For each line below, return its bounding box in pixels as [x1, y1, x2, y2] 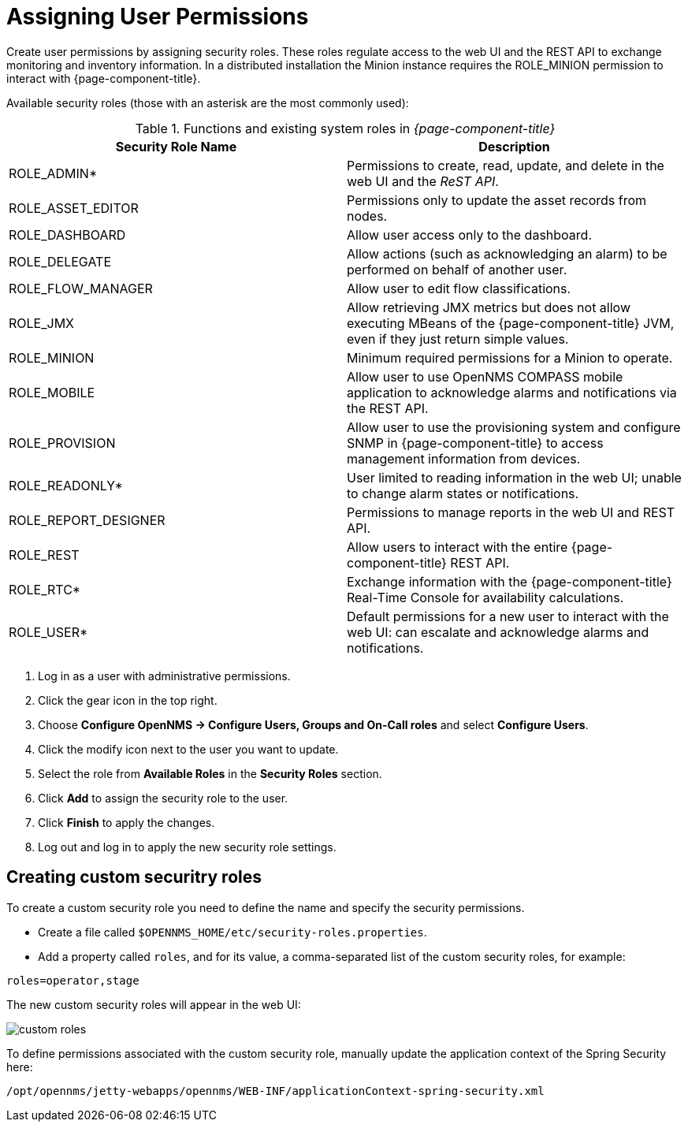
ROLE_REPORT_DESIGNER [9, 512, 165, 528]
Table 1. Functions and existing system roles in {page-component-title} [135, 120, 556, 136]
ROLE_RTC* [9, 581, 81, 598]
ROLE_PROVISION [9, 434, 116, 451]
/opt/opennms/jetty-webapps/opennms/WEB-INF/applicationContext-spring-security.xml [6, 1084, 545, 1097]
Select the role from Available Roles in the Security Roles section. [38, 766, 382, 780]
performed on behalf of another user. [347, 261, 567, 277]
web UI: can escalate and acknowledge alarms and [347, 624, 649, 640]
